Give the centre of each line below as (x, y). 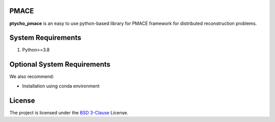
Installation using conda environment (61, 86)
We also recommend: (32, 77)
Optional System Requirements (60, 64)
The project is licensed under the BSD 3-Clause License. (69, 112)
